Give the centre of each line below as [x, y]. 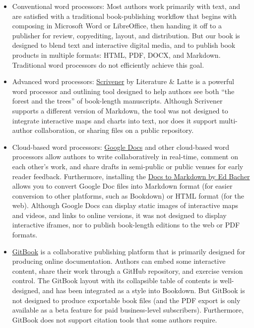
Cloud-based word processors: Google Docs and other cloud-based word [121, 147]
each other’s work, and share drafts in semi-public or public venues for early [128, 166]
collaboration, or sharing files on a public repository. [114, 130]
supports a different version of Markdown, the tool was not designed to [120, 110]
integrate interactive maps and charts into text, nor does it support [115, 120]
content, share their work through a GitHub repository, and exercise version [127, 271]
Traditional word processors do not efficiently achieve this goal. [108, 64]
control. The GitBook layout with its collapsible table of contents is [115, 280]
